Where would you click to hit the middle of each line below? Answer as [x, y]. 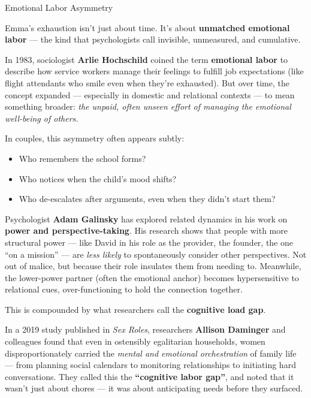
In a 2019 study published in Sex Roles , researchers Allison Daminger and [145, 329]
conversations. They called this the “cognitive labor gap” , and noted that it [150, 376]
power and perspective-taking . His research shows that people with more [146, 230]
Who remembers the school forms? [82, 158]
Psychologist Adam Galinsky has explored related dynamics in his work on [146, 218]
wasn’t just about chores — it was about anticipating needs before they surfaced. [154, 388]
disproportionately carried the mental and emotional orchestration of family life [151, 353]
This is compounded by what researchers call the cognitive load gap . [135, 309]
